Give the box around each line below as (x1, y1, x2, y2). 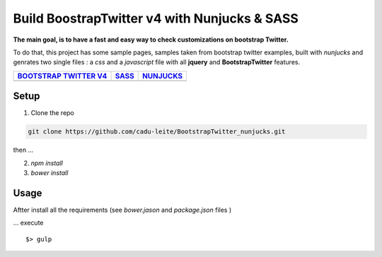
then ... (13, 145, 34, 155)
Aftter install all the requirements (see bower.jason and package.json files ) (13, 205, 232, 214)
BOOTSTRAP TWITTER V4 (17, 71, 108, 80)
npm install (30, 159, 63, 167)
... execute (13, 219, 44, 227)
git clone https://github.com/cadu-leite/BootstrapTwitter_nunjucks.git (28, 128, 286, 136)
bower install (30, 168, 69, 177)
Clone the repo (30, 109, 74, 117)
